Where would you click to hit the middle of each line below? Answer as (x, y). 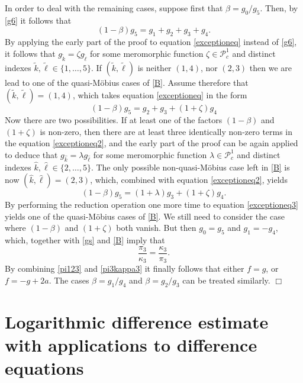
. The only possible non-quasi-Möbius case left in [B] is (190, 167)
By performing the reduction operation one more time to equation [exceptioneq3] (151, 205)
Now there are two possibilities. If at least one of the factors (114, 119)
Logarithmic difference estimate (137, 321)
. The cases (69, 280)
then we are (271, 67)
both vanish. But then (156, 228)
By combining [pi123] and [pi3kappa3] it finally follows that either (125, 268)
